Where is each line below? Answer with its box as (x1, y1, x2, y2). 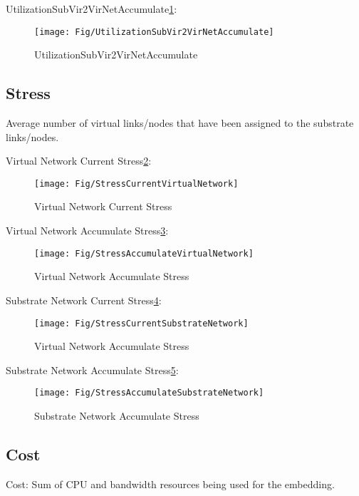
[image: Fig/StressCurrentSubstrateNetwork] (34, 318, 249, 329)
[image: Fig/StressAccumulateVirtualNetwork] (34, 248, 254, 259)
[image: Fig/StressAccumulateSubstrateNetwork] (34, 388, 264, 398)
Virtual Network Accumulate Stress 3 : (6, 223, 169, 238)
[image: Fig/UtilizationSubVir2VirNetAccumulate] (34, 26, 274, 37)
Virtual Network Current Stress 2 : (6, 153, 152, 168)
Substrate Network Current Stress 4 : (6, 292, 162, 307)
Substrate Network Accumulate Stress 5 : (6, 362, 179, 377)
